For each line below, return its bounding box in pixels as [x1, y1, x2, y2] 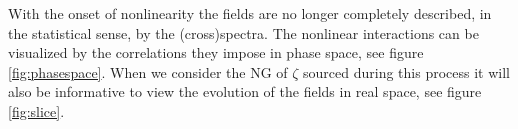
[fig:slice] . [8, 100, 65, 121]
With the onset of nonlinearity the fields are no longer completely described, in [8, 3, 492, 23]
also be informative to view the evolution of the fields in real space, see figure [8, 81, 482, 102]
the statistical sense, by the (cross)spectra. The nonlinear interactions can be [8, 22, 479, 43]
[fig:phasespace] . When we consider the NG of [8, 61, 288, 82]
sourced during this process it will [303, 61, 510, 82]
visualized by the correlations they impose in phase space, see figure [8, 42, 424, 63]
